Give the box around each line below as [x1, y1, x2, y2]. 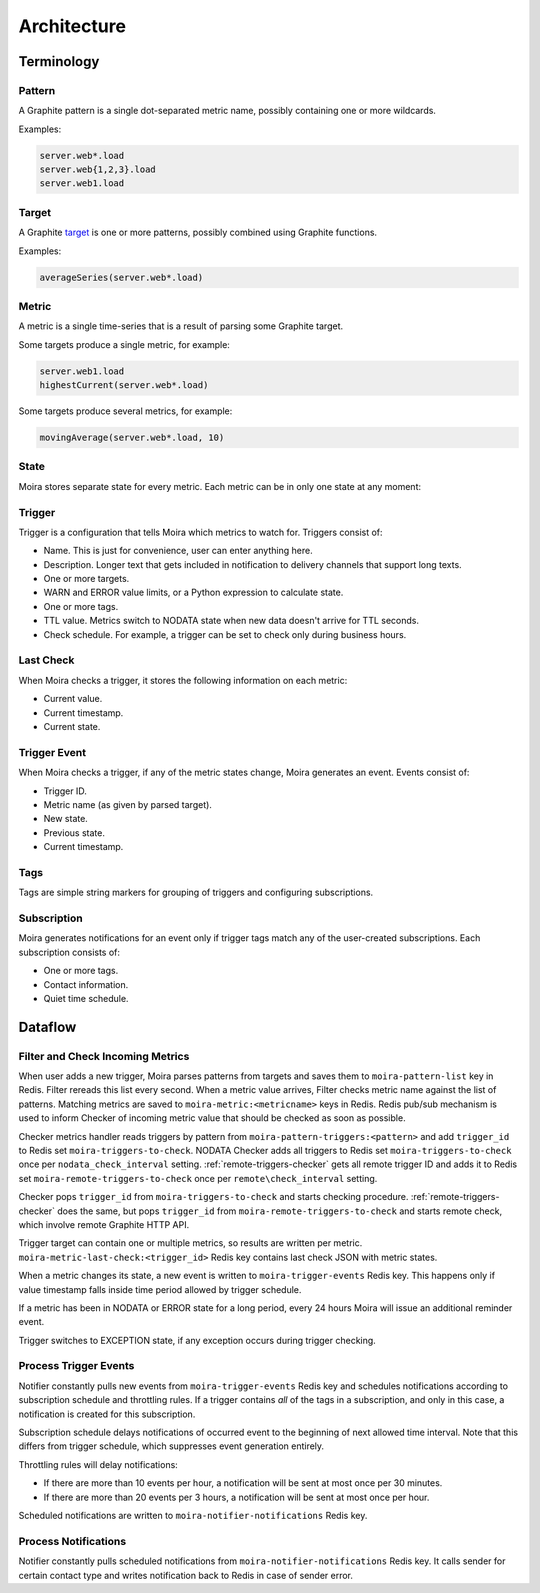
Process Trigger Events [18, 1359, 135, 1373]
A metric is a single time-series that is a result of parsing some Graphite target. [18, 320, 344, 332]
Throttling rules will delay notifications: [18, 1458, 179, 1470]
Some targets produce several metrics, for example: [18, 405, 233, 417]
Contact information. [43, 978, 129, 990]
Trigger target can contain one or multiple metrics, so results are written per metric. [18, 1237, 363, 1249]
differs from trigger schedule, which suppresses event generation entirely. [18, 1440, 325, 1452]
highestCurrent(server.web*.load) [39, 380, 209, 391]
